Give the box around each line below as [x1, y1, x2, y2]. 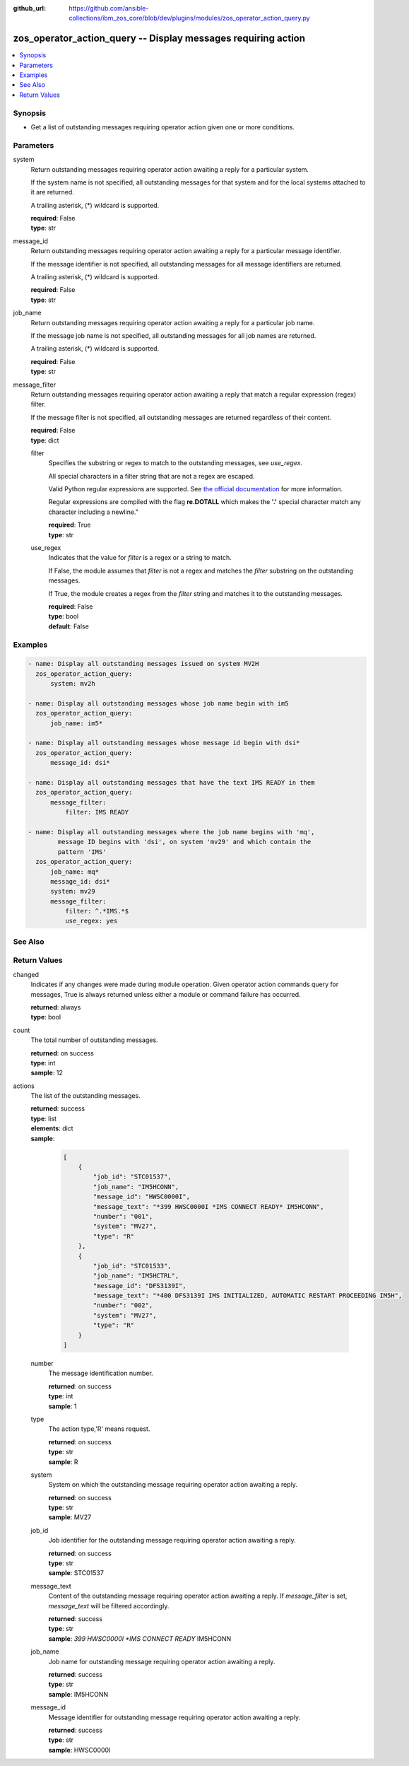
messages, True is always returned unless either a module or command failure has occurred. [30, 990, 301, 998]
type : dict [30, 435, 59, 445]
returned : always [30, 1002, 81, 1011]
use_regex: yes [64, 917, 118, 925]
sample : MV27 [48, 1513, 92, 1521]
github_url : [13, 4, 46, 12]
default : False [48, 622, 90, 631]
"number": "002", [93, 1302, 153, 1309]
